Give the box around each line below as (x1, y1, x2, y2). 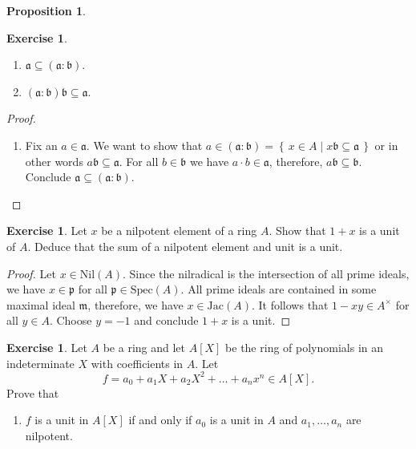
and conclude (134, 312, 199, 329)
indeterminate (6, 354, 75, 371)
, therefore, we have (87, 296, 184, 313)
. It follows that (251, 296, 329, 313)
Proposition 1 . (6, 2, 86, 18)
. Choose (49, 312, 92, 329)
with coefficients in (91, 354, 184, 371)
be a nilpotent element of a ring (101, 222, 257, 239)
